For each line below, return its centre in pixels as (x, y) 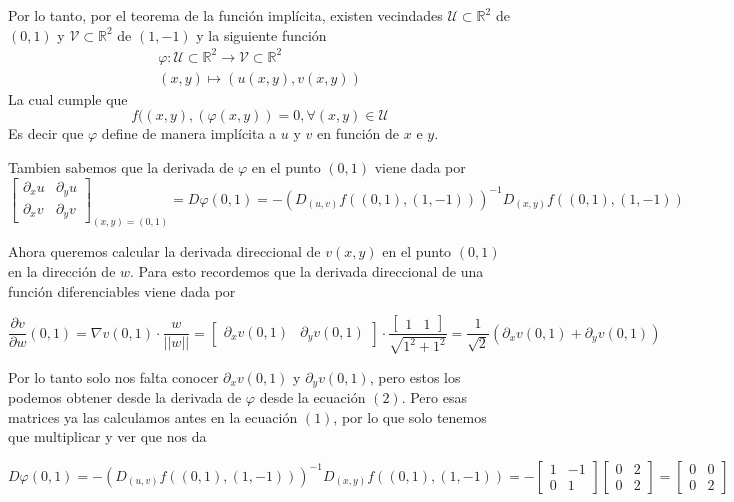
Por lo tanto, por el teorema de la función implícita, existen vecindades (225, 15)
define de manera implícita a (189, 133)
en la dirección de (62, 270)
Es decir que (46, 133)
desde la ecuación (312, 397)
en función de (358, 133)
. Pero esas (434, 397)
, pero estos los (415, 376)
